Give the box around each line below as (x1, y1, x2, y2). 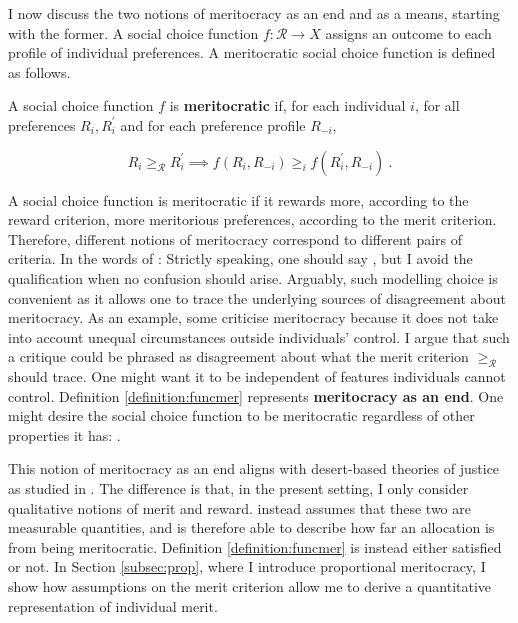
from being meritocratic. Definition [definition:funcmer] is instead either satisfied (8, 536, 502, 557)
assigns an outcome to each (325, 22, 492, 43)
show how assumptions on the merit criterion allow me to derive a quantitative (8, 576, 492, 597)
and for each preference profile (120, 114, 306, 135)
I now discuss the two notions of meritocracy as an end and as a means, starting (8, 3, 500, 23)
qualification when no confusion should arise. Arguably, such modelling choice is (8, 267, 498, 288)
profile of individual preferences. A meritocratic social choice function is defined (8, 42, 496, 63)
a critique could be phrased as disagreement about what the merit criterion (8, 346, 469, 367)
